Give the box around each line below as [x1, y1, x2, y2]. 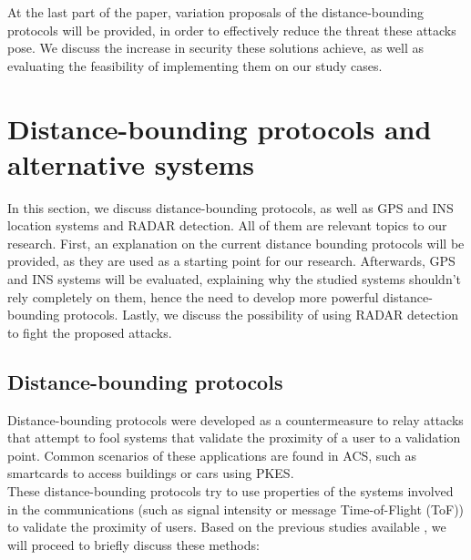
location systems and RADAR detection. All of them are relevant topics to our [7, 216, 447, 235]
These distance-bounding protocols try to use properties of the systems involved [7, 482, 454, 501]
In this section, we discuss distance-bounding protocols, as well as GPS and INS [7, 198, 454, 217]
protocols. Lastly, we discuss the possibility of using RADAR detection [63, 305, 458, 324]
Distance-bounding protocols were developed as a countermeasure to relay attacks [7, 410, 464, 429]
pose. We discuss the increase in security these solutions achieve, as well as [7, 38, 425, 57]
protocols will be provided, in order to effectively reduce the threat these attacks [7, 20, 456, 39]
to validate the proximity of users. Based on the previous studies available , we [7, 517, 446, 536]
